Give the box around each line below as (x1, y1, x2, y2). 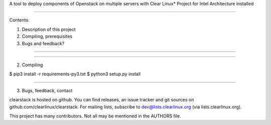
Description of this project (22, 26, 76, 32)
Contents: (9, 17, 30, 23)
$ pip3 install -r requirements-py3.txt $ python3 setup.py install (9, 71, 141, 77)
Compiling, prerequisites (22, 33, 73, 40)
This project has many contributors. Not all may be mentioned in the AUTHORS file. (9, 113, 181, 119)
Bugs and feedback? (22, 40, 65, 46)
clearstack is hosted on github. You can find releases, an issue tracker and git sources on (9, 97, 194, 103)
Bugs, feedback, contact (22, 87, 73, 93)
